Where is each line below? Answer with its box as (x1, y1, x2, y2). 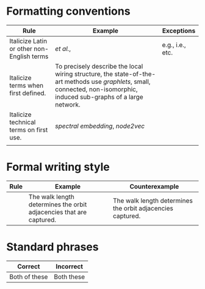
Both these (54, 272, 85, 281)
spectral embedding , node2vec (54, 121, 145, 130)
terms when (9, 81, 44, 89)
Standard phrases (6, 240, 99, 254)
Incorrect (56, 262, 84, 271)
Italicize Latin (9, 37, 48, 45)
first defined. (9, 89, 46, 97)
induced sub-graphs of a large (54, 92, 143, 101)
